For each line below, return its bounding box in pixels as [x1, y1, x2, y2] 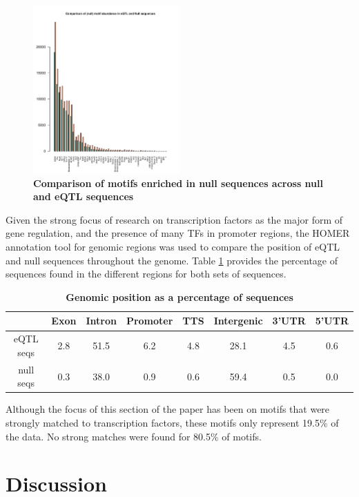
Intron [86, 313, 117, 328]
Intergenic [213, 313, 263, 328]
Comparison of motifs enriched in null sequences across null [33, 175, 323, 190]
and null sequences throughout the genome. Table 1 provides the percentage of [6, 253, 338, 267]
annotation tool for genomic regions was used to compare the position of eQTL [6, 240, 340, 254]
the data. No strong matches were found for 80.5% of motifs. [6, 429, 262, 443]
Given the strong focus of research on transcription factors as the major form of [6, 212, 343, 226]
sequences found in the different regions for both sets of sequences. [6, 266, 287, 281]
